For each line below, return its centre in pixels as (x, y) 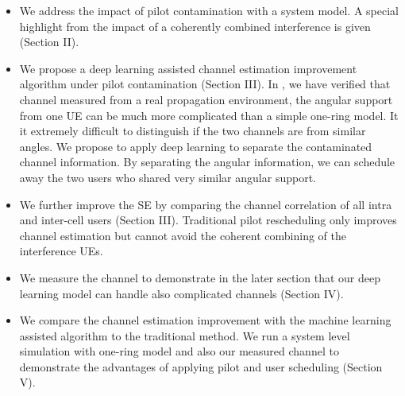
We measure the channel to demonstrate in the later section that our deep (200, 277)
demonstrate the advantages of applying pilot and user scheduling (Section (201, 366)
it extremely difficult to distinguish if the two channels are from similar (193, 131)
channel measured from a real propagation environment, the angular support (206, 99)
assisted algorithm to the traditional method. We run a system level (185, 335)
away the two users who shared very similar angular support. (168, 177)
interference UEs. (61, 251)
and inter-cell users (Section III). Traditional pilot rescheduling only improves (208, 220)
